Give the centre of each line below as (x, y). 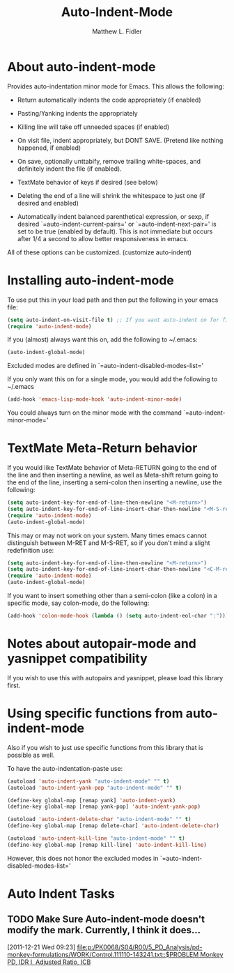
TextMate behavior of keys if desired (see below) (87, 182)
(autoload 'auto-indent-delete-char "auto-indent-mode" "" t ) (99, 820)
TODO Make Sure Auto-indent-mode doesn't (106, 920)
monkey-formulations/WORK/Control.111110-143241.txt (85, 954)
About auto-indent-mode (81, 67)
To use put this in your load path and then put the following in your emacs (113, 300)
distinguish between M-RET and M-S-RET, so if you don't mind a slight (109, 543)
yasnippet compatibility (77, 659)
